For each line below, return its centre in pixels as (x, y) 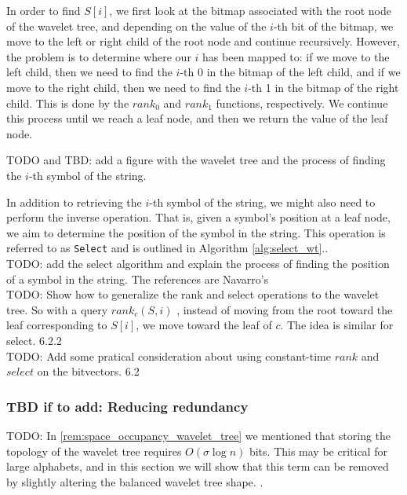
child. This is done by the (68, 103)
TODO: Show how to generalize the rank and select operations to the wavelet (193, 294)
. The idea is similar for (337, 325)
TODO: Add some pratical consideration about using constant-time (169, 356)
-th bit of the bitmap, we (333, 26)
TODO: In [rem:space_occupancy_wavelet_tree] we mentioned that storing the (199, 435)
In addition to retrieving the (74, 202)
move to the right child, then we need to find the (124, 87)
